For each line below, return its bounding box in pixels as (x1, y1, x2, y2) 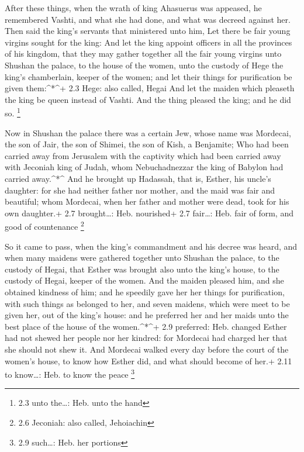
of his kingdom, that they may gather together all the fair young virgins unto (5, 47, 282, 60)
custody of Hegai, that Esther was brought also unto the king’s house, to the (5, 263, 279, 275)
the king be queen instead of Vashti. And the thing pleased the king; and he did (5, 93, 291, 105)
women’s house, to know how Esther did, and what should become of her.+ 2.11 (5, 354, 292, 367)
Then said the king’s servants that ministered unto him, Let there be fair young (5, 25, 291, 37)
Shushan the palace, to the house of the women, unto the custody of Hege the (5, 58, 284, 71)
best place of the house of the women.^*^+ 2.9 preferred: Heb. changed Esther (5, 320, 287, 332)
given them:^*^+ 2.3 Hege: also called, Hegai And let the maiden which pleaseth (5, 82, 295, 94)
